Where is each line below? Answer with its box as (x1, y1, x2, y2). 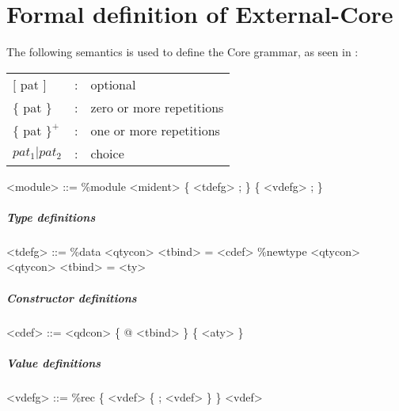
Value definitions (6, 354, 101, 371)
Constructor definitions (6, 289, 137, 306)
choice (90, 143, 124, 162)
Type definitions (6, 208, 96, 225)
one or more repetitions (90, 120, 220, 139)
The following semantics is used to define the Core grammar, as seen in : (6, 44, 359, 60)
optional (90, 74, 136, 93)
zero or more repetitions (90, 97, 224, 116)
